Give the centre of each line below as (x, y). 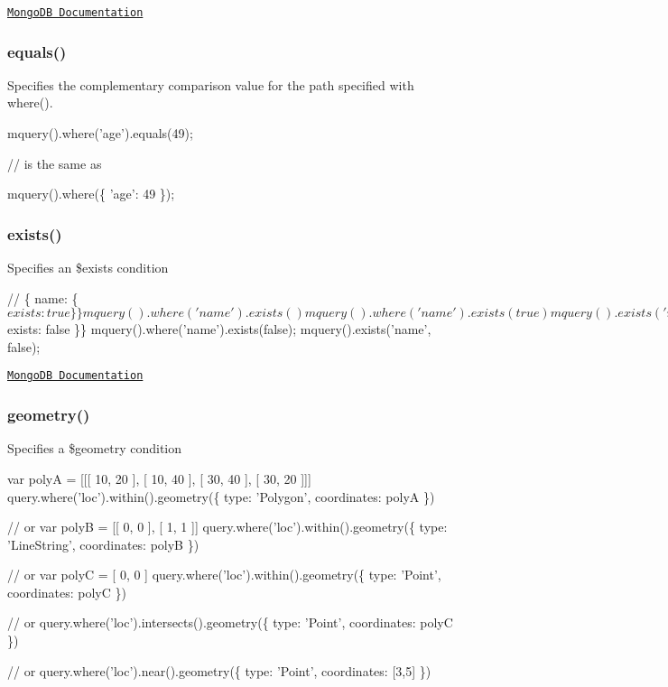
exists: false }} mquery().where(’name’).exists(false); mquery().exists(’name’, (219, 329)
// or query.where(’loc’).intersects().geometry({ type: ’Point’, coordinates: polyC (230, 622)
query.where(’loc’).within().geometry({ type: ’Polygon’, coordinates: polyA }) (221, 496)
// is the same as (55, 163)
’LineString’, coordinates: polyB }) (103, 544)
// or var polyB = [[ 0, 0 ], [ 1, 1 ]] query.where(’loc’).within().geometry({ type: (227, 527)
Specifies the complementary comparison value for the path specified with (211, 84)
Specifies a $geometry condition (95, 448)
